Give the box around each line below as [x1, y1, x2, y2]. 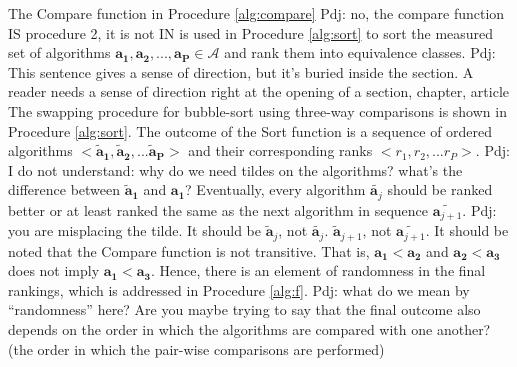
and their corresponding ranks [188, 140, 373, 161]
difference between [8, 179, 121, 200]
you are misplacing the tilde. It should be [8, 220, 261, 241]
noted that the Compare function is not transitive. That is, [8, 240, 370, 261]
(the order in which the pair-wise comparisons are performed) [8, 338, 385, 359]
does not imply [8, 260, 100, 281]
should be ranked [387, 179, 493, 200]
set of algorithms [8, 42, 111, 63]
